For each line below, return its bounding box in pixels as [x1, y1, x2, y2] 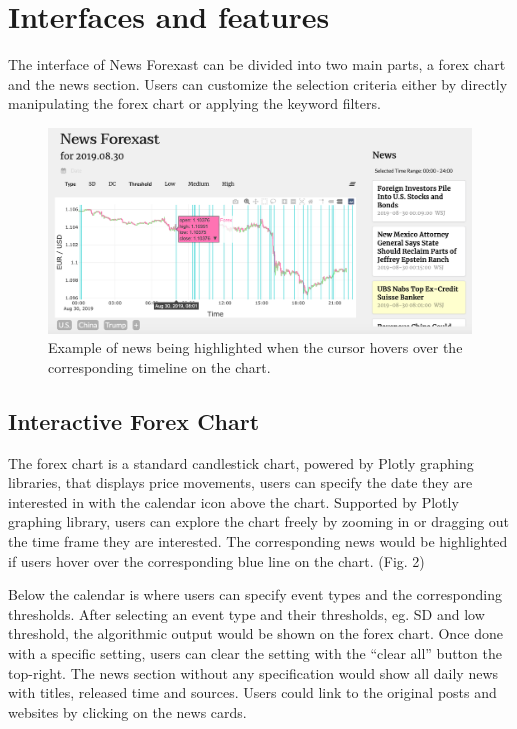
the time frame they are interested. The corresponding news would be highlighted [8, 531, 508, 552]
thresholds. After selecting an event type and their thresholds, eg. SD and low [8, 603, 485, 624]
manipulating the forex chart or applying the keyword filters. [8, 93, 381, 114]
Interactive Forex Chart [8, 405, 260, 436]
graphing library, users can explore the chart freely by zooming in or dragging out [8, 511, 510, 532]
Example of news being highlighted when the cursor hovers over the [48, 337, 463, 358]
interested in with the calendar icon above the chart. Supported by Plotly [8, 491, 459, 512]
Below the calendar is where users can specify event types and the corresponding [8, 584, 502, 605]
